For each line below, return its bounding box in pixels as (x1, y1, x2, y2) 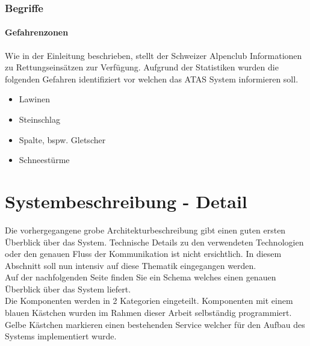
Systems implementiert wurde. (5, 330, 117, 342)
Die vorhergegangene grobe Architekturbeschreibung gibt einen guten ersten (5, 223, 286, 236)
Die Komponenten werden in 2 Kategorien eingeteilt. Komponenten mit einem (5, 294, 293, 307)
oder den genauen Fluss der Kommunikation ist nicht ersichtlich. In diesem (5, 247, 282, 260)
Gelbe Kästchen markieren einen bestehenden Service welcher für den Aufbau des (5, 318, 305, 330)
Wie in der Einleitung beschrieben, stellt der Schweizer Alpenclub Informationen (5, 49, 302, 61)
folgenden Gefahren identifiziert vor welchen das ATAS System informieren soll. (5, 72, 299, 85)
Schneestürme (19, 153, 70, 166)
